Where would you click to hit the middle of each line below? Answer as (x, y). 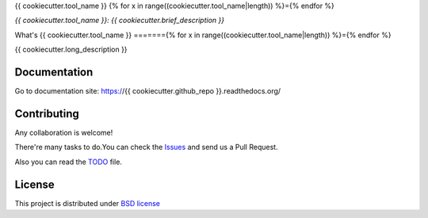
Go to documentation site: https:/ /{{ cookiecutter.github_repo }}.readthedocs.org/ (148, 91)
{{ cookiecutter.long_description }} (71, 50)
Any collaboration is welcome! (64, 132)
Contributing (47, 114)
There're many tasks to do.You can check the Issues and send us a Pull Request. (146, 147)
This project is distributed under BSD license (87, 203)
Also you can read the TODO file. (69, 162)
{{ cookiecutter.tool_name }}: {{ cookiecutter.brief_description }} (120, 21)
